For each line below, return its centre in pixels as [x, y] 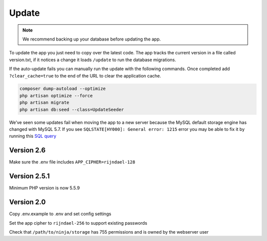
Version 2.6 [27, 150]
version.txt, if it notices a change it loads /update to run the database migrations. [93, 60]
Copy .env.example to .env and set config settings [60, 214]
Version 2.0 [27, 202]
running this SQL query [33, 136]
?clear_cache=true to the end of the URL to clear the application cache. [85, 76]
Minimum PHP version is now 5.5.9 [44, 188]
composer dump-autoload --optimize [63, 89]
